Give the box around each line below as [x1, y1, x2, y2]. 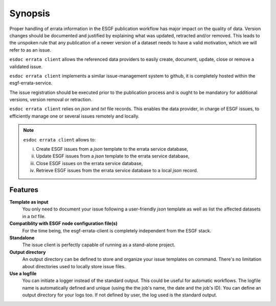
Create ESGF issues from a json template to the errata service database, [36, 146, 189, 152]
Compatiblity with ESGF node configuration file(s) [9, 220, 118, 227]
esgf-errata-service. [9, 80, 53, 86]
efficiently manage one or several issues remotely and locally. [9, 113, 140, 119]
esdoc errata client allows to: [23, 136, 96, 143]
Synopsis [9, 8, 51, 19]
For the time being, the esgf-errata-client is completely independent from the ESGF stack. [22, 227, 212, 233]
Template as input [9, 199, 49, 205]
